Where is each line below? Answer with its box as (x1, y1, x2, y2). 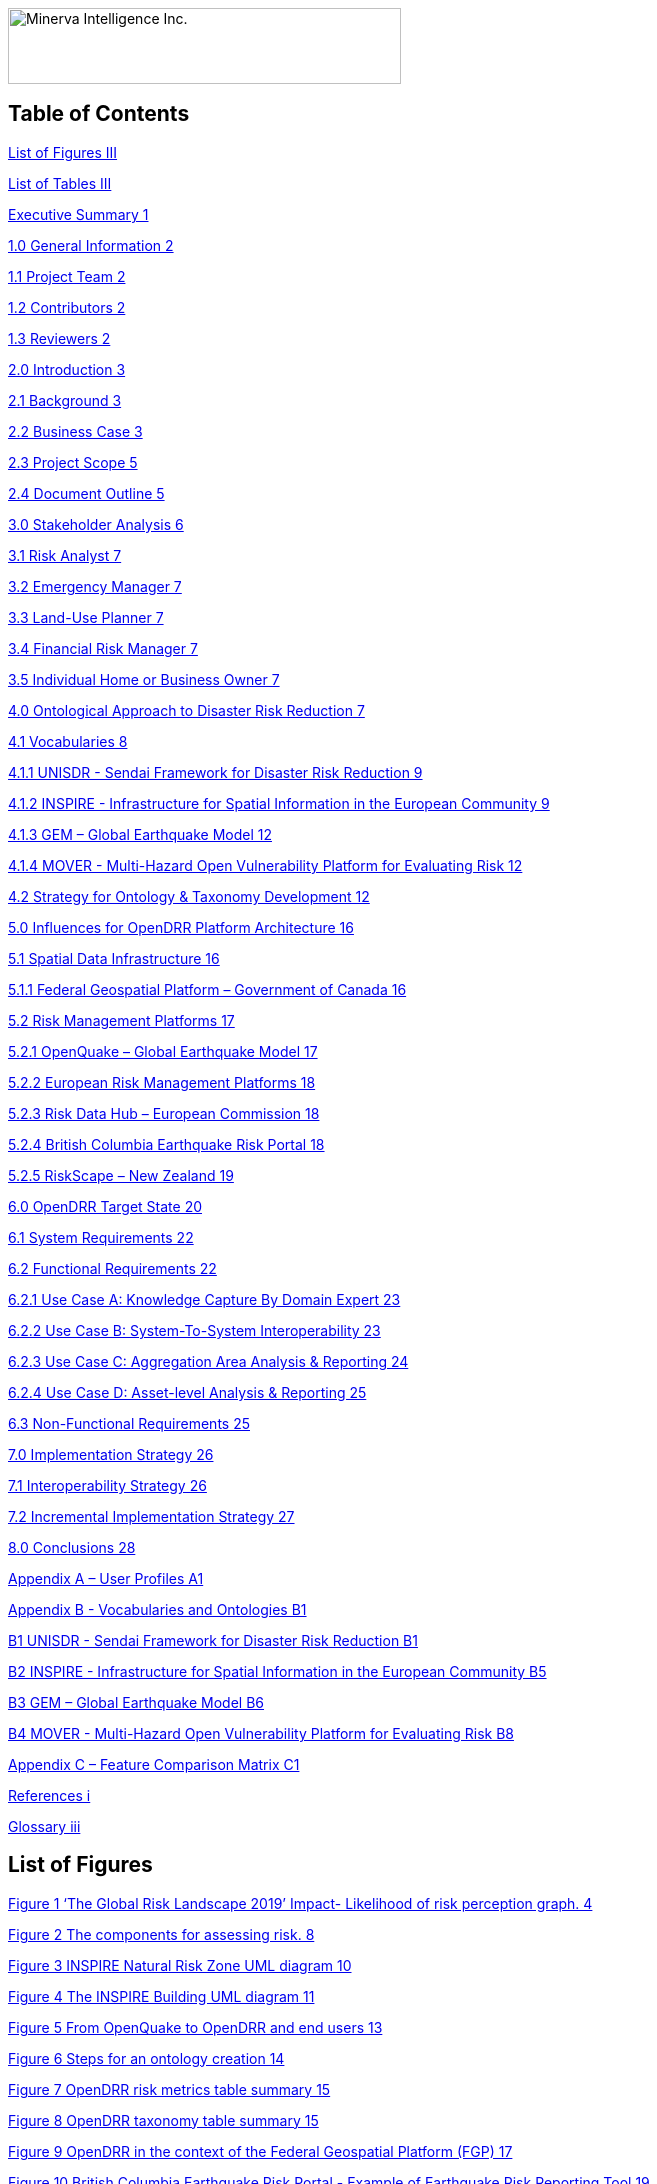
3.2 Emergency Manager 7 (8, 577, 182, 595)
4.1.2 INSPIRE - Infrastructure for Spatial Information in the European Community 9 (8, 794, 550, 812)
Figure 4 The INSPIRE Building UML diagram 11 (8, 1987, 315, 2005)
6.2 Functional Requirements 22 (8, 1259, 217, 1277)
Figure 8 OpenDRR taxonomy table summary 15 (8, 2111, 319, 2129)
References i (8, 1786, 91, 1804)
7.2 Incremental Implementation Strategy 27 (8, 1507, 295, 1525)
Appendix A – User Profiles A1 (8, 1569, 204, 1587)
